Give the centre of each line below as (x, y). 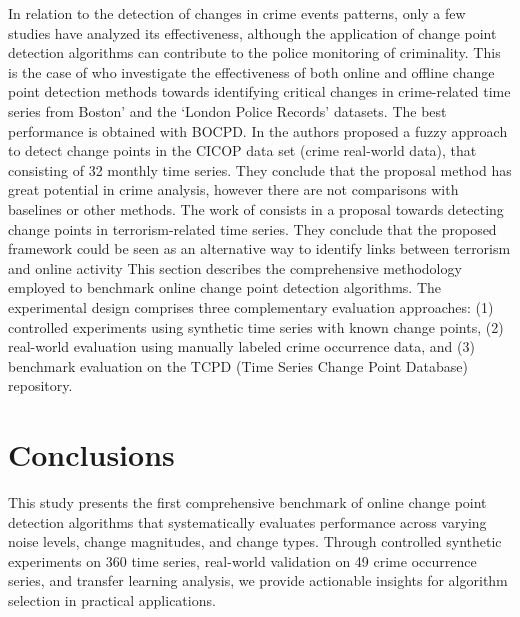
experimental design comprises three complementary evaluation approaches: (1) (251, 306)
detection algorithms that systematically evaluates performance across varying (247, 521)
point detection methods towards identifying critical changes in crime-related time (259, 91)
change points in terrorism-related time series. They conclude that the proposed (252, 228)
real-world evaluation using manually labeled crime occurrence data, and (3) (241, 346)
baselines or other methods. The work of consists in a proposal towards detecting (256, 208)
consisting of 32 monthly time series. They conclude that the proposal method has (260, 169)
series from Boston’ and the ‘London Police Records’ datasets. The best (227, 110)
